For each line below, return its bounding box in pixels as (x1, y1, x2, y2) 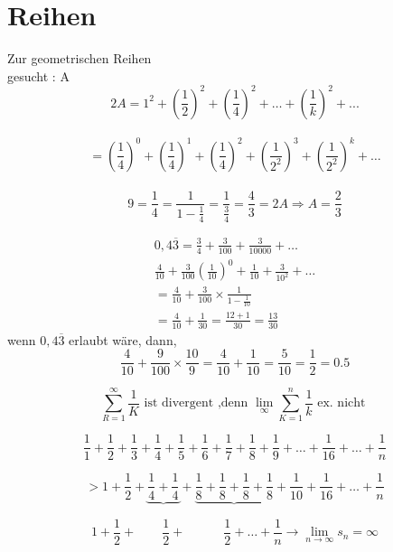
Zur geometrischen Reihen (7, 49, 152, 68)
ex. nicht (317, 397, 366, 410)
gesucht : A (7, 66, 70, 85)
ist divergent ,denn (144, 397, 248, 410)
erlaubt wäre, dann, (69, 330, 177, 349)
